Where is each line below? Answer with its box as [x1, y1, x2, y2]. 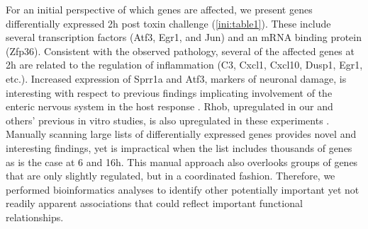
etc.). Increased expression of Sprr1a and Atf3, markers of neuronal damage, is [6, 71, 347, 86]
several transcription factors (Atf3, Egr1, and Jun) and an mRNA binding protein [6, 30, 362, 45]
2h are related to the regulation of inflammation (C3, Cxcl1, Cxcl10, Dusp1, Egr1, [6, 57, 363, 72]
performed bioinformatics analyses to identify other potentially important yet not [6, 182, 359, 196]
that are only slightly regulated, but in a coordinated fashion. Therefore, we [6, 168, 335, 183]
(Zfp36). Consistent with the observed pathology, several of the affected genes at [6, 43, 355, 58]
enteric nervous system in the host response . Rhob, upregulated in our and [6, 99, 333, 114]
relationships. [6, 209, 64, 224]
